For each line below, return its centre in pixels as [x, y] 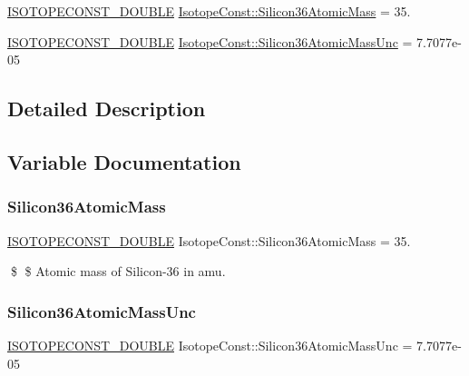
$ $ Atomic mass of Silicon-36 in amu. [118, 271]
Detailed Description [107, 109]
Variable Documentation [124, 161]
